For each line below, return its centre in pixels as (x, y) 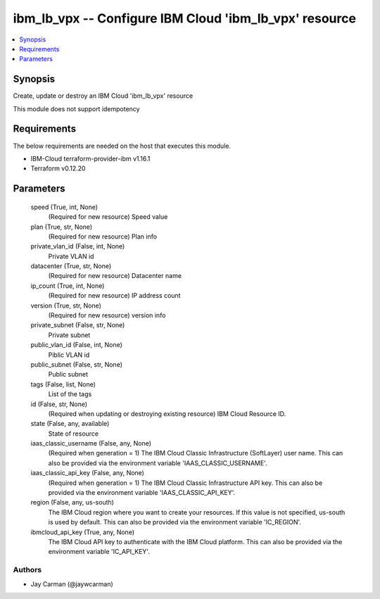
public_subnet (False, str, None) (77, 364)
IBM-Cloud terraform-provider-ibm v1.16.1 (90, 158)
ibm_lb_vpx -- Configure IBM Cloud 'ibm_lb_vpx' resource (185, 18)
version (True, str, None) (66, 305)
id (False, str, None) (59, 404)
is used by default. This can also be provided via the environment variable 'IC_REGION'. (175, 522)
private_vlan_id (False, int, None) (78, 246)
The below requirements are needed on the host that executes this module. (122, 146)
